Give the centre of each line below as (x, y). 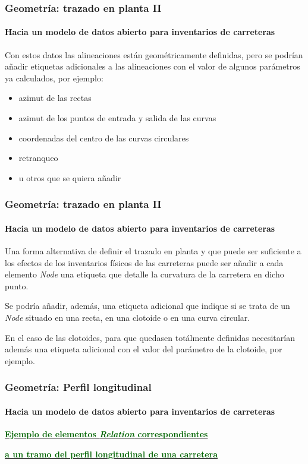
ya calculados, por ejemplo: (54, 78)
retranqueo (38, 158)
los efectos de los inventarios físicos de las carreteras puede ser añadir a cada (144, 262)
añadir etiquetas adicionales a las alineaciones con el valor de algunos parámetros (153, 66)
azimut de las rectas (55, 98)
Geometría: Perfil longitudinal (78, 387)
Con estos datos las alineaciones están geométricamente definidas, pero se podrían (154, 54)
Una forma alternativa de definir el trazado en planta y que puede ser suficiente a (153, 251)
